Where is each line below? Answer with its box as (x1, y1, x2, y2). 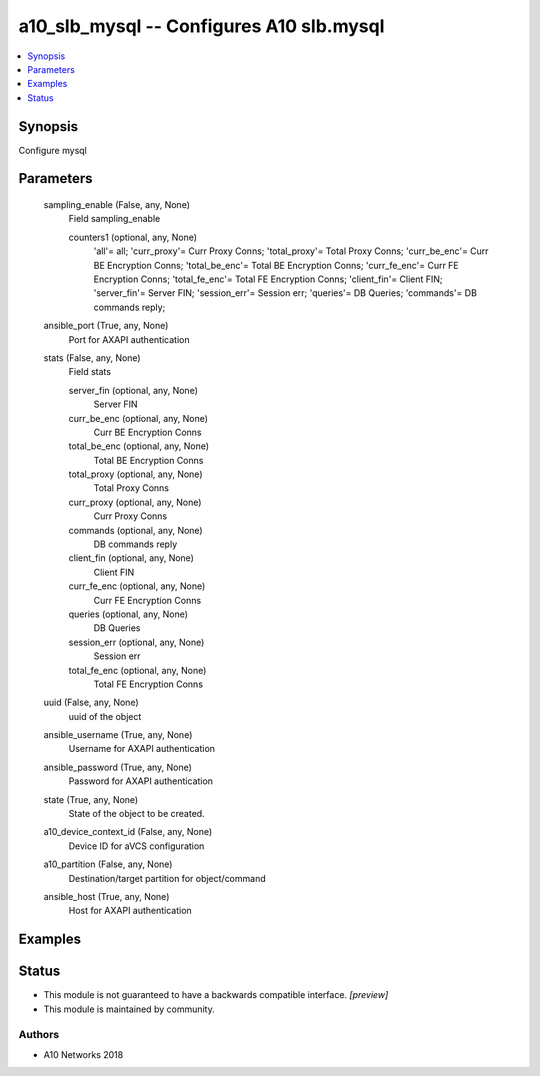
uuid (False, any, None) (43, 696, 139, 709)
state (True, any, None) (43, 793, 139, 805)
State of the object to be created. (68, 808, 205, 820)
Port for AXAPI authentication (68, 333, 190, 345)
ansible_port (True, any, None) (43, 320, 169, 332)
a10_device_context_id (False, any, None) (43, 826, 213, 838)
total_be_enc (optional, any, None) (68, 440, 210, 452)
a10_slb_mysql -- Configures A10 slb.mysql (18, 15, 385, 37)
